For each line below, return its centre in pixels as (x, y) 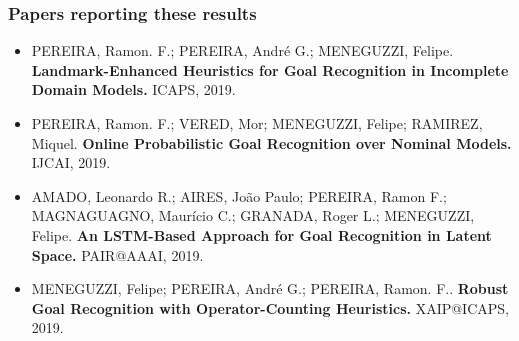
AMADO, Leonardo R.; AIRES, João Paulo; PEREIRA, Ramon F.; (239, 195)
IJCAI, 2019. (71, 162)
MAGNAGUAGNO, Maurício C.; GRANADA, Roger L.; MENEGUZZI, (253, 215)
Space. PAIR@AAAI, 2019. (117, 254)
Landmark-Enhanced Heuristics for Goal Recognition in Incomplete (270, 69)
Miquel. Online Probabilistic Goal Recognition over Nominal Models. (271, 142)
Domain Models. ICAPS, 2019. (133, 89)
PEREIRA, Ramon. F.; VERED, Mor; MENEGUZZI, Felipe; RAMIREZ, (257, 123)
